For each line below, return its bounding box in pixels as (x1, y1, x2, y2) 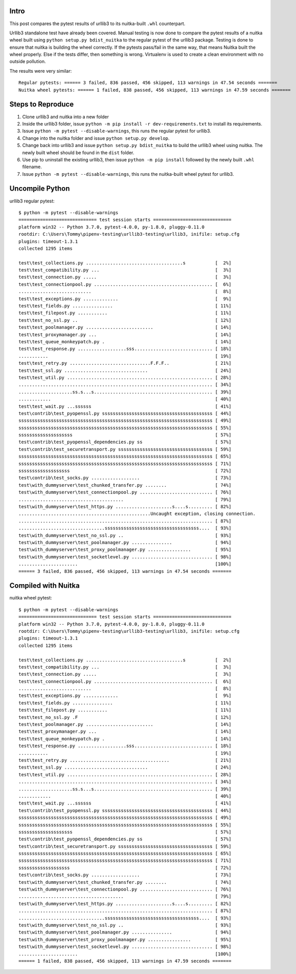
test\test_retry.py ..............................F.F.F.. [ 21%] (18, 360, 232, 366)
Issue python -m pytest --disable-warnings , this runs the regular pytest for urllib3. (22, 128, 212, 134)
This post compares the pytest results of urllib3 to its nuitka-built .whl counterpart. (9, 20, 186, 27)
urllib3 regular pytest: (9, 198, 55, 204)
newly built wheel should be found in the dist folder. (22, 149, 134, 156)
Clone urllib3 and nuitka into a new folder (22, 113, 109, 120)
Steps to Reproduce (9, 100, 74, 109)
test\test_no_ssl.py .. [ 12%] (18, 317, 232, 323)
